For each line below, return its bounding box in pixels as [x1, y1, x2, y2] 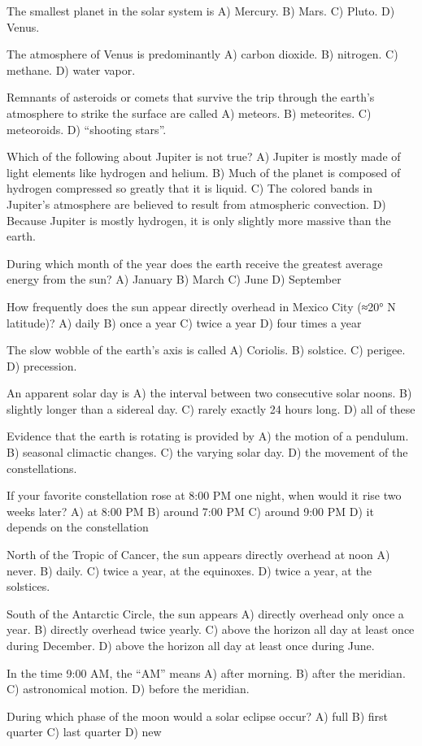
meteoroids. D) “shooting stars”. [7, 120, 167, 137]
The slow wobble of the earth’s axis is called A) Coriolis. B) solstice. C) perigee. [7, 341, 406, 358]
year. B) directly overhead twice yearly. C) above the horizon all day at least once [7, 621, 415, 638]
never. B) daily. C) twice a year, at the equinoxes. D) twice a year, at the [7, 562, 372, 579]
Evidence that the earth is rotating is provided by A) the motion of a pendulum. [7, 427, 409, 445]
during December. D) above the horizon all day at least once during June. [7, 637, 375, 653]
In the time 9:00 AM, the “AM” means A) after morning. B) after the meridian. [7, 664, 406, 681]
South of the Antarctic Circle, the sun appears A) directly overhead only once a [7, 605, 404, 622]
